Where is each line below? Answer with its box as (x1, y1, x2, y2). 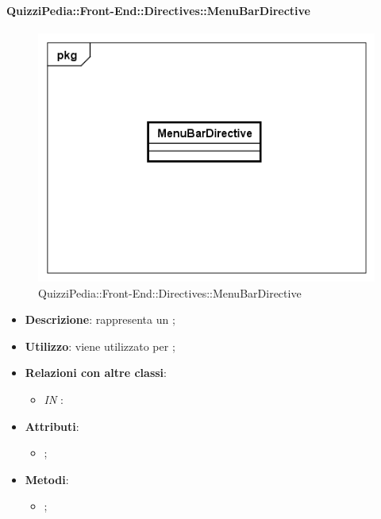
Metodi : (25, 471, 69, 487)
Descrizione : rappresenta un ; (25, 311, 175, 328)
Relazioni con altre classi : (25, 364, 167, 381)
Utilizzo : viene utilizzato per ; (25, 337, 175, 354)
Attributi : (25, 417, 79, 434)
